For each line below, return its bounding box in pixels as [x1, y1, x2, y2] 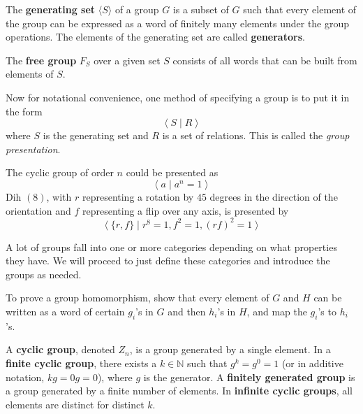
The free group [6, 52, 77, 67]
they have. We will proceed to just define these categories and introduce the [6, 253, 330, 268]
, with [46, 189, 72, 204]
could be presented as [126, 165, 218, 180]
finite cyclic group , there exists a [6, 355, 157, 370]
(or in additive [281, 355, 343, 370]
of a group [114, 2, 159, 16]
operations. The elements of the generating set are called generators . [6, 29, 305, 44]
